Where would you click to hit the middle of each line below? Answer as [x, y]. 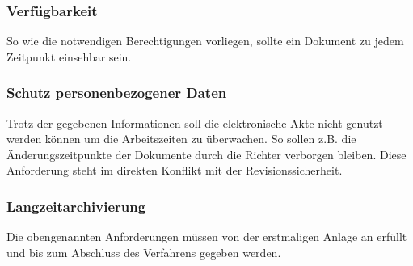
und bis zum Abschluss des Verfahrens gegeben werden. [144, 252]
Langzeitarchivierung [76, 206]
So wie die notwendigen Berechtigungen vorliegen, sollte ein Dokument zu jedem [205, 41]
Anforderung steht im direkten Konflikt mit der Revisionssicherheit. [175, 170]
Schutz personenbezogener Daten [117, 93]
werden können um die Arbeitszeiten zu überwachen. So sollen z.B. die [181, 139]
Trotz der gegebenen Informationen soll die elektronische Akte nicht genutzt [195, 122]
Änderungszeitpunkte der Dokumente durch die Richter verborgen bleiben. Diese [206, 154]
